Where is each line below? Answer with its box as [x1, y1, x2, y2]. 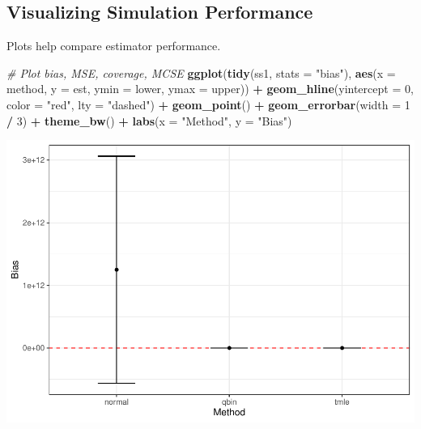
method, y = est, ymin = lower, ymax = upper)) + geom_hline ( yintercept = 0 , [6, 80, 414, 97]
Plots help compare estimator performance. [6, 37, 221, 54]
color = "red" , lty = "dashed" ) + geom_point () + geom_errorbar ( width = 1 [6, 96, 410, 113]
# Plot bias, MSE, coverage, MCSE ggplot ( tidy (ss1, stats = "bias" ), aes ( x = [6, 64, 396, 81]
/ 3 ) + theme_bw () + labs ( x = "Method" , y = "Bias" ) [6, 112, 292, 129]
